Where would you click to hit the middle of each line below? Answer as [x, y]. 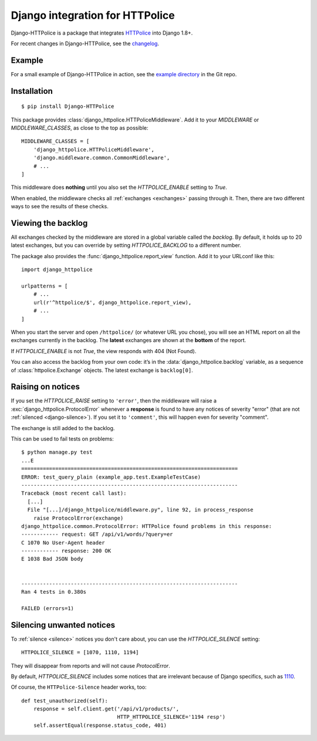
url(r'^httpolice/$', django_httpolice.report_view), [112, 302]
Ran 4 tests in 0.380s [54, 592]
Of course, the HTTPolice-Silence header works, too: [79, 687]
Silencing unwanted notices [63, 625]
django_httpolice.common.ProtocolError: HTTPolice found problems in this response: [147, 526]
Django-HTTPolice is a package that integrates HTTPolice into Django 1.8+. [102, 33]
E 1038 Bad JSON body [52, 559]
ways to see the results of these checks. [60, 207]
